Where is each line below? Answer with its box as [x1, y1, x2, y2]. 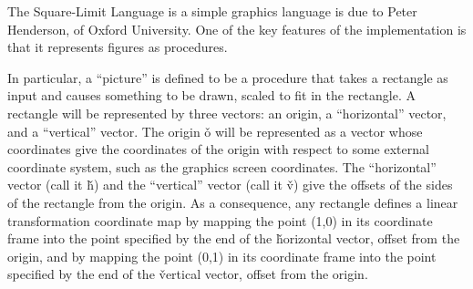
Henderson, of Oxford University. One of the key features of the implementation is [7, 19, 467, 38]
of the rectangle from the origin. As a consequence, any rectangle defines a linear [7, 192, 458, 212]
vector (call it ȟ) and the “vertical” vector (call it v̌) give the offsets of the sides [7, 175, 453, 194]
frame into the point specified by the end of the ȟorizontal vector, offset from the [7, 229, 460, 248]
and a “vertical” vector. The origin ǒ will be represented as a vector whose [7, 121, 423, 140]
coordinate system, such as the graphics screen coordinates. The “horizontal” [7, 157, 437, 176]
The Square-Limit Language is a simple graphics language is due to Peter [7, 2, 417, 20]
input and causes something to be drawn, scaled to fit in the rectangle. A [7, 86, 416, 105]
